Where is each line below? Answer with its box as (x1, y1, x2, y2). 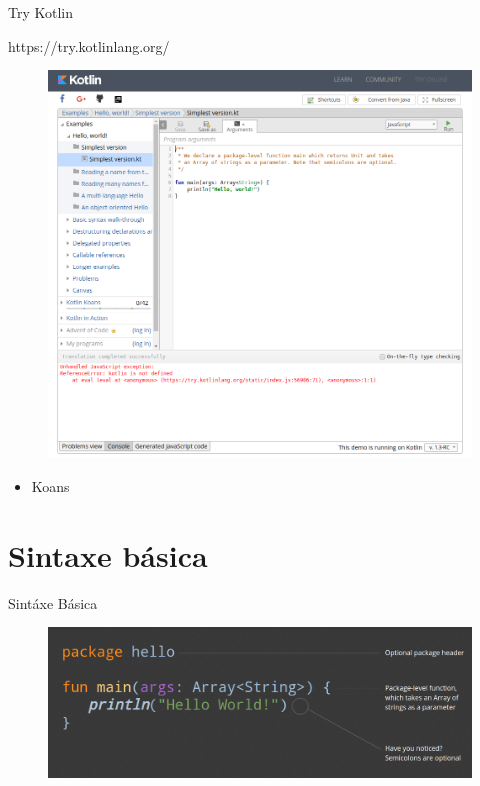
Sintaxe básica (8, 534, 208, 575)
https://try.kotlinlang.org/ (8, 35, 170, 56)
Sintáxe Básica (8, 592, 98, 613)
